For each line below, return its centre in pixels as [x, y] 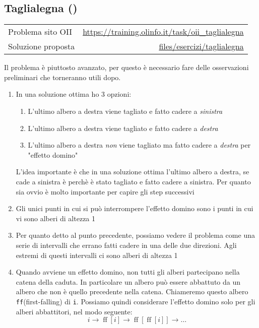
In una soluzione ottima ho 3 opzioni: [74, 94]
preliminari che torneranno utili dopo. [62, 77]
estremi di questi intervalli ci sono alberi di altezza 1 [97, 255]
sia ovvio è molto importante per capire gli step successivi [105, 191]
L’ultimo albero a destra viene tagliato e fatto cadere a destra [123, 128]
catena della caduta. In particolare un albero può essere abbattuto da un [128, 281]
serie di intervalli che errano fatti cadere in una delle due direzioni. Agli [126, 245]
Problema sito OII [40, 32]
